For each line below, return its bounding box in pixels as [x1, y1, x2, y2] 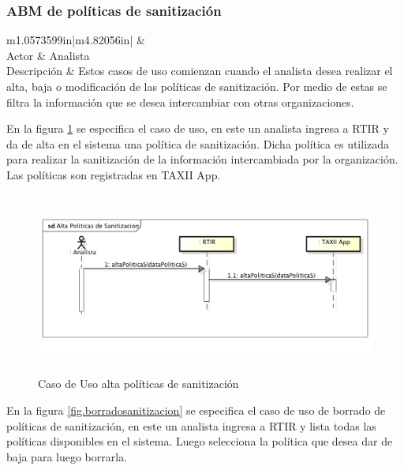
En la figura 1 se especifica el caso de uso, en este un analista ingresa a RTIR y [6, 120, 389, 137]
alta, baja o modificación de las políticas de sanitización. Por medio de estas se [6, 78, 387, 94]
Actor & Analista [6, 47, 90, 63]
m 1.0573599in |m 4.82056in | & [6, 32, 145, 48]
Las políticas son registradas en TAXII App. [6, 166, 221, 182]
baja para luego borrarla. [6, 448, 128, 464]
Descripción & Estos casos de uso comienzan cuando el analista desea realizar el [6, 62, 393, 79]
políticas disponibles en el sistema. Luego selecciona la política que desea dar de [6, 433, 393, 449]
